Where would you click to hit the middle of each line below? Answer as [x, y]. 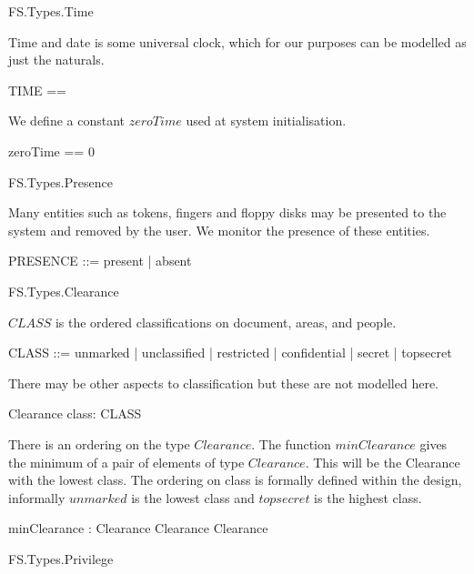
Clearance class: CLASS [75, 413]
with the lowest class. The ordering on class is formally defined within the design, [235, 480]
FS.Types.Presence [61, 181]
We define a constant [67, 121]
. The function [291, 443]
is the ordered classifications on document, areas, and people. [226, 322]
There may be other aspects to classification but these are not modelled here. [223, 383]
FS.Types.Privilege [61, 558]
